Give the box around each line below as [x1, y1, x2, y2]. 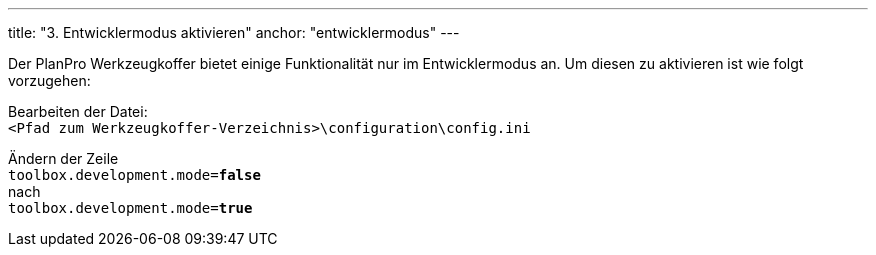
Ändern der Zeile [8, 150, 119, 167]
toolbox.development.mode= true [8, 200, 253, 216]
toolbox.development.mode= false [8, 167, 261, 183]
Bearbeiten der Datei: [8, 103, 148, 120]
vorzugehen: [8, 72, 91, 89]
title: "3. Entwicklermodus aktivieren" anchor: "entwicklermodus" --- [8, 24, 460, 41]
